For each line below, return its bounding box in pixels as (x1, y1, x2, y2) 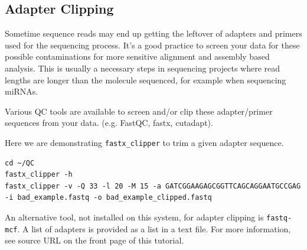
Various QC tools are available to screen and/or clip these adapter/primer (5, 105, 273, 117)
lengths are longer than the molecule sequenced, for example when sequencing (5, 73, 286, 86)
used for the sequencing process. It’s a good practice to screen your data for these (5, 38, 300, 51)
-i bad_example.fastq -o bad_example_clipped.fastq (5, 193, 212, 202)
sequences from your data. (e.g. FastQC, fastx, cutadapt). (5, 116, 213, 129)
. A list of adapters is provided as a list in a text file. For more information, (17, 222, 291, 235)
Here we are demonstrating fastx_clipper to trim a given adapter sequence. (5, 136, 284, 148)
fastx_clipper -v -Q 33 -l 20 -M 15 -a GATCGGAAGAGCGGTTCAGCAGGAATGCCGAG (5, 181, 301, 190)
